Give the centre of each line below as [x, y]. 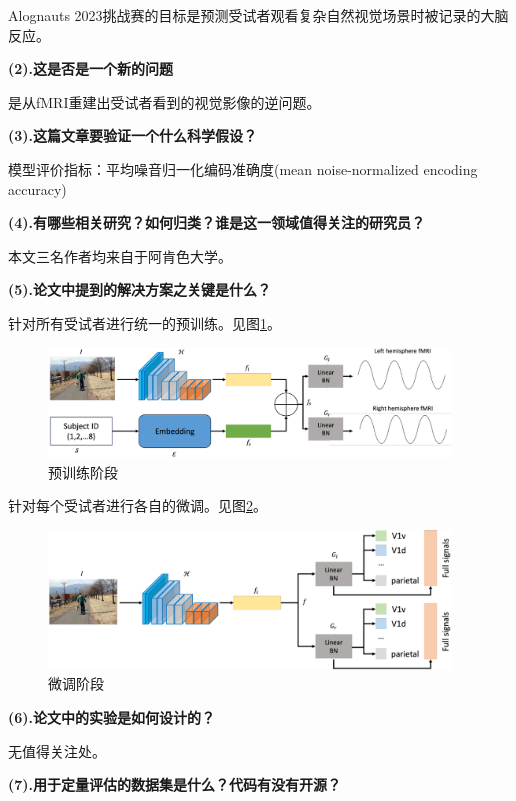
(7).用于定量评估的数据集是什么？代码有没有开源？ [175, 784]
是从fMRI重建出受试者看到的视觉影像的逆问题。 [164, 101]
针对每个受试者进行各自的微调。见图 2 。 [137, 505]
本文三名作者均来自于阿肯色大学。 [120, 255]
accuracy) [37, 188]
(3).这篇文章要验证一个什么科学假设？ [133, 135]
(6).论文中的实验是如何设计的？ [112, 717]
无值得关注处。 [57, 750]
